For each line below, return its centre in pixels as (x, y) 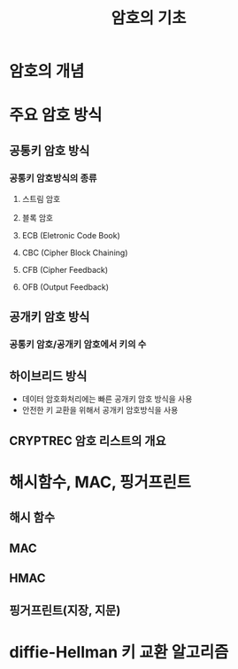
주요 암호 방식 (56, 115)
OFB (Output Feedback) (65, 287)
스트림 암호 (41, 199)
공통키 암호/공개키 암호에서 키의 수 (78, 345)
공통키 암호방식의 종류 (53, 178)
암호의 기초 (149, 18)
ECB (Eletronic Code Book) (71, 236)
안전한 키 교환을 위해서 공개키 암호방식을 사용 (100, 410)
